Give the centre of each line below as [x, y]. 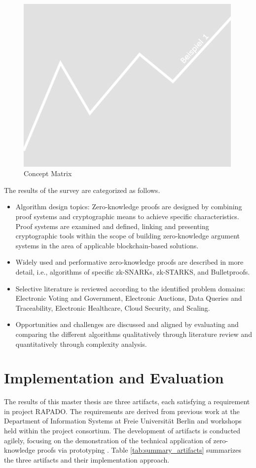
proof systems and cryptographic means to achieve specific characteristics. [127, 216]
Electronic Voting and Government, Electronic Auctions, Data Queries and [129, 298]
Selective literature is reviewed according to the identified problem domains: [130, 288]
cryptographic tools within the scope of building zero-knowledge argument [128, 236]
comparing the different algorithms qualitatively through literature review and [134, 334]
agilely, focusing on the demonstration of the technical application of [108, 440]
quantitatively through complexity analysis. [81, 344]
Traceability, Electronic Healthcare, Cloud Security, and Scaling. [113, 307]
